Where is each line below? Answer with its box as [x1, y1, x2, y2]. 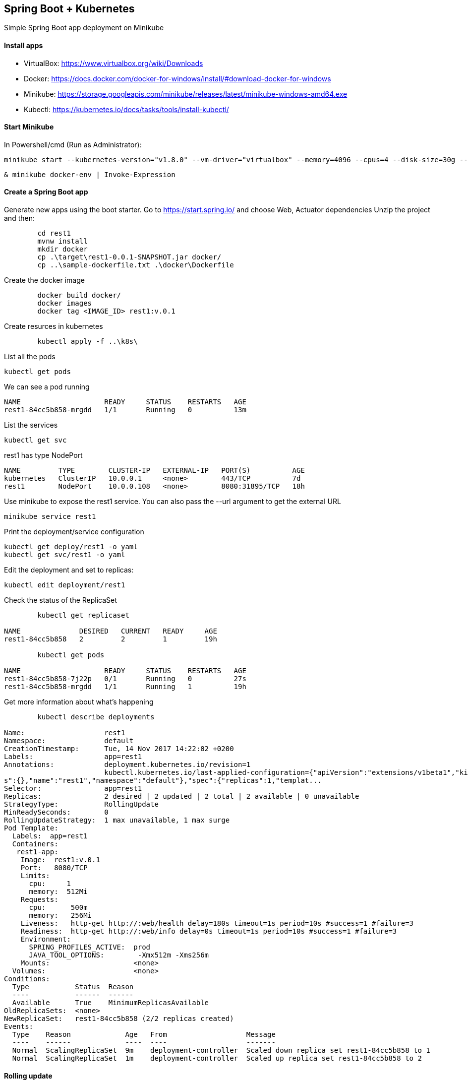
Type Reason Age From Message [12, 1030, 276, 1039]
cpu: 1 [29, 880, 71, 888]
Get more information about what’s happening [4, 698, 154, 706]
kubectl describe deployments [37, 713, 155, 721]
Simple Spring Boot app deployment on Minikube [4, 23, 164, 32]
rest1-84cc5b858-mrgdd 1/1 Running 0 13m [4, 406, 246, 414]
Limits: [20, 872, 50, 880]
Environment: [20, 935, 71, 944]
